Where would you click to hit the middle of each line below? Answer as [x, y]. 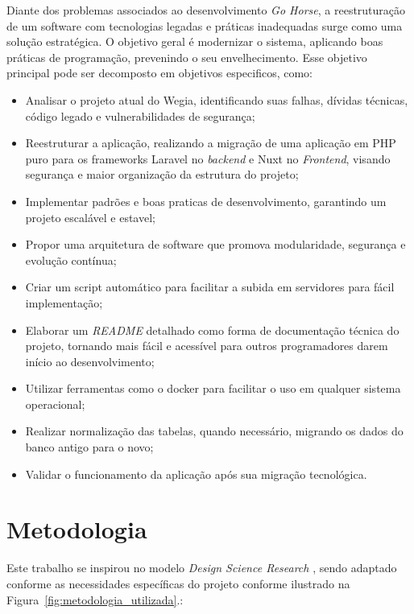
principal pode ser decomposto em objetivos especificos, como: [159, 73]
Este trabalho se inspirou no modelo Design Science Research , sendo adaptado [202, 568]
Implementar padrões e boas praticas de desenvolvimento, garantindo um [206, 201]
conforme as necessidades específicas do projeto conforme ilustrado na [178, 583]
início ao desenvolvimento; [90, 361]
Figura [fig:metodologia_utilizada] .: [95, 599]
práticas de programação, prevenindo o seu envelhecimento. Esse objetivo [187, 57]
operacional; [55, 404]
